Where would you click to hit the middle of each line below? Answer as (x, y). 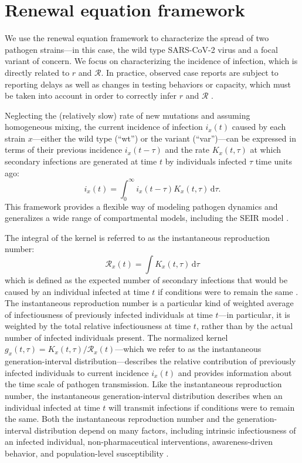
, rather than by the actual (245, 326)
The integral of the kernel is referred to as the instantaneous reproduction (138, 237)
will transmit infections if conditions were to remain (201, 407)
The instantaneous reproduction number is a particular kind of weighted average (149, 303)
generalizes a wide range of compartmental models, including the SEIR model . (147, 218)
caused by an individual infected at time (77, 291)
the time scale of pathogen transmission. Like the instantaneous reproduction (143, 384)
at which (265, 150)
